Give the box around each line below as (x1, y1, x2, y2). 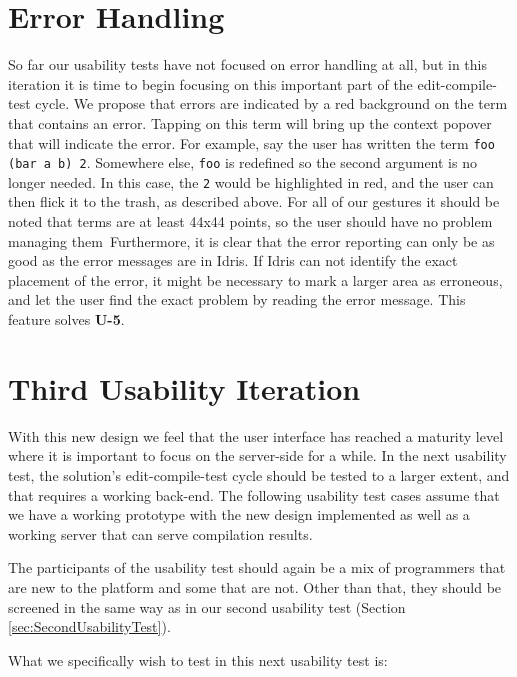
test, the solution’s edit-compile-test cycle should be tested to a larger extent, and (8, 464, 510, 485)
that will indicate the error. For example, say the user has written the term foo (8, 132, 495, 153)
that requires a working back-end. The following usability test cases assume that (8, 484, 500, 505)
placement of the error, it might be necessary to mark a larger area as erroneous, (8, 269, 503, 290)
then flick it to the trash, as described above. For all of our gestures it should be (8, 191, 500, 212)
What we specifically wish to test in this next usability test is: (8, 649, 388, 670)
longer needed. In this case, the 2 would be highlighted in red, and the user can (8, 171, 494, 192)
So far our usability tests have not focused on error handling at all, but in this (8, 54, 487, 75)
